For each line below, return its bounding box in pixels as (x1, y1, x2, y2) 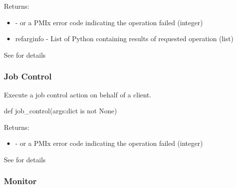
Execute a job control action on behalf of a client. (4, 89, 151, 99)
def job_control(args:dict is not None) (4, 106, 117, 116)
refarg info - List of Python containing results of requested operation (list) (15, 33, 234, 44)
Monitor (4, 175, 37, 187)
